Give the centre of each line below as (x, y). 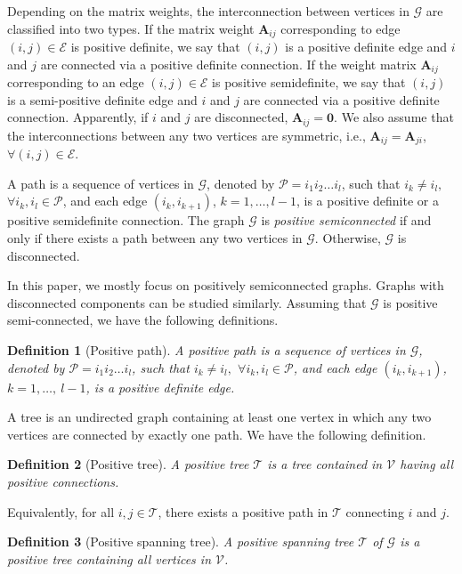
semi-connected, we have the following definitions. (143, 320)
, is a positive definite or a (367, 201)
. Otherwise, (348, 237)
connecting (375, 511)
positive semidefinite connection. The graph (126, 220)
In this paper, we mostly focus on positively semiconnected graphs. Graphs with (226, 285)
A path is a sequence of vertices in (101, 183)
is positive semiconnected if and (346, 220)
